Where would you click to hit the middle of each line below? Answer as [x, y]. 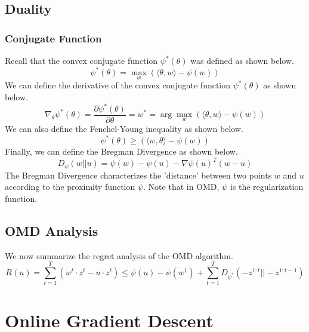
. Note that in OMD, [181, 187]
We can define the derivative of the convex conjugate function [118, 85]
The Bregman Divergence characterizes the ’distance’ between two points [138, 175]
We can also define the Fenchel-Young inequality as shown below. [124, 129]
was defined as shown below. [242, 60]
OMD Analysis [52, 230]
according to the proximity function [70, 187]
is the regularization [267, 187]
